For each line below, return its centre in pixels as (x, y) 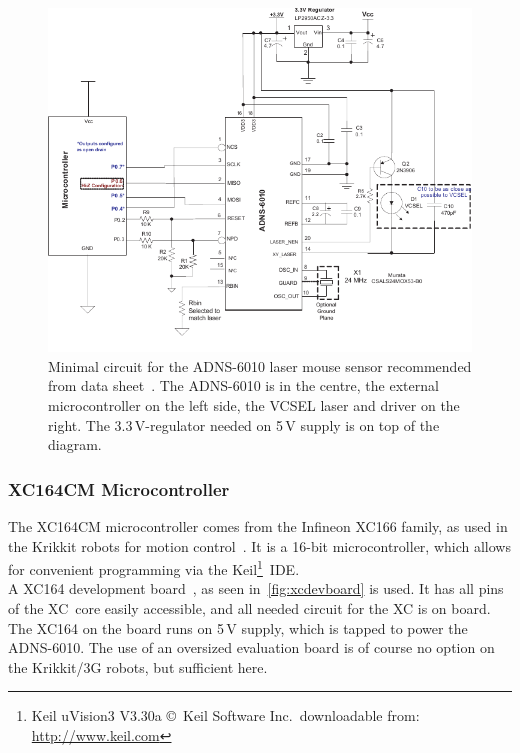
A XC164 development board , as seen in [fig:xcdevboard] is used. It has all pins (256, 588)
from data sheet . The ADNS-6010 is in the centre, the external (243, 385)
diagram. (75, 444)
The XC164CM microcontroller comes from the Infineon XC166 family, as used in (258, 526)
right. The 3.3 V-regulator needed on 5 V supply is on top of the (244, 424)
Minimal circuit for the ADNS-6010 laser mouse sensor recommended (260, 365)
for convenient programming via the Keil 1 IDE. (154, 567)
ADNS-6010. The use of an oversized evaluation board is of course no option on (251, 647)
